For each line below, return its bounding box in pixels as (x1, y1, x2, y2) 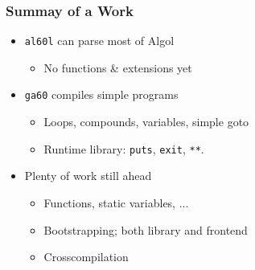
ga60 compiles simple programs (24, 86, 179, 103)
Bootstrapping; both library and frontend (43, 221, 248, 238)
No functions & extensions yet (43, 59, 192, 76)
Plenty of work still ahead (24, 167, 152, 184)
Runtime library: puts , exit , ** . (43, 140, 204, 157)
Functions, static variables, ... (43, 194, 189, 211)
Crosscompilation (43, 248, 129, 265)
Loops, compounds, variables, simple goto (43, 113, 249, 130)
